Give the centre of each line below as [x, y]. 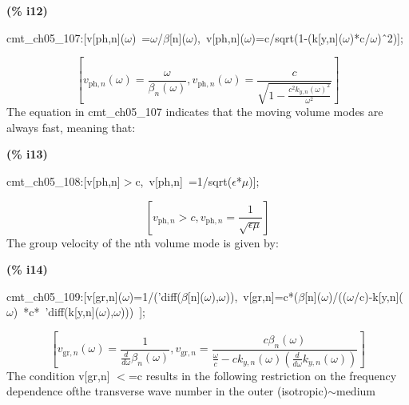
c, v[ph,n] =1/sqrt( [184, 180]
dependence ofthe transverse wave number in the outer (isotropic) [167, 391]
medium [355, 391]
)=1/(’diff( [155, 296]
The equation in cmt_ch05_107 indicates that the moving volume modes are [195, 112]
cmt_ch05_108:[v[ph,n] [64, 180]
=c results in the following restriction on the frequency [262, 375]
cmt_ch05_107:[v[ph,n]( [66, 37]
